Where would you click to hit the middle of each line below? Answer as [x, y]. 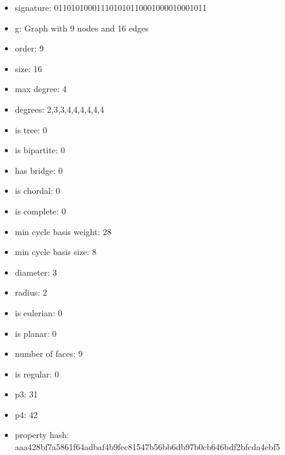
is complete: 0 [40, 211]
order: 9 [29, 48]
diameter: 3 [36, 272]
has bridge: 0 [39, 170]
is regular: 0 [37, 374]
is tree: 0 [31, 129]
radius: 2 [31, 292]
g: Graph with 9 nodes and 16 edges [82, 28]
